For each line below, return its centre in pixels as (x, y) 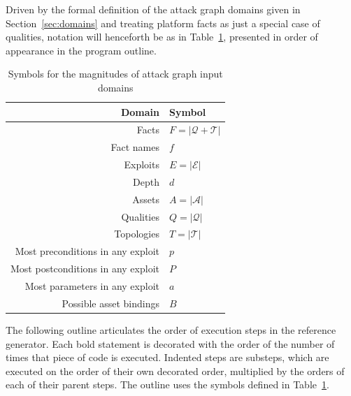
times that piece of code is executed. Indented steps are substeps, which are (167, 357)
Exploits (142, 164)
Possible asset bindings (110, 303)
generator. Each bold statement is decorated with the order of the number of (170, 343)
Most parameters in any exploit (92, 286)
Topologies (137, 234)
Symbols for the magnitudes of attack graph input (115, 74)
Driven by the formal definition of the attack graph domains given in (153, 9)
